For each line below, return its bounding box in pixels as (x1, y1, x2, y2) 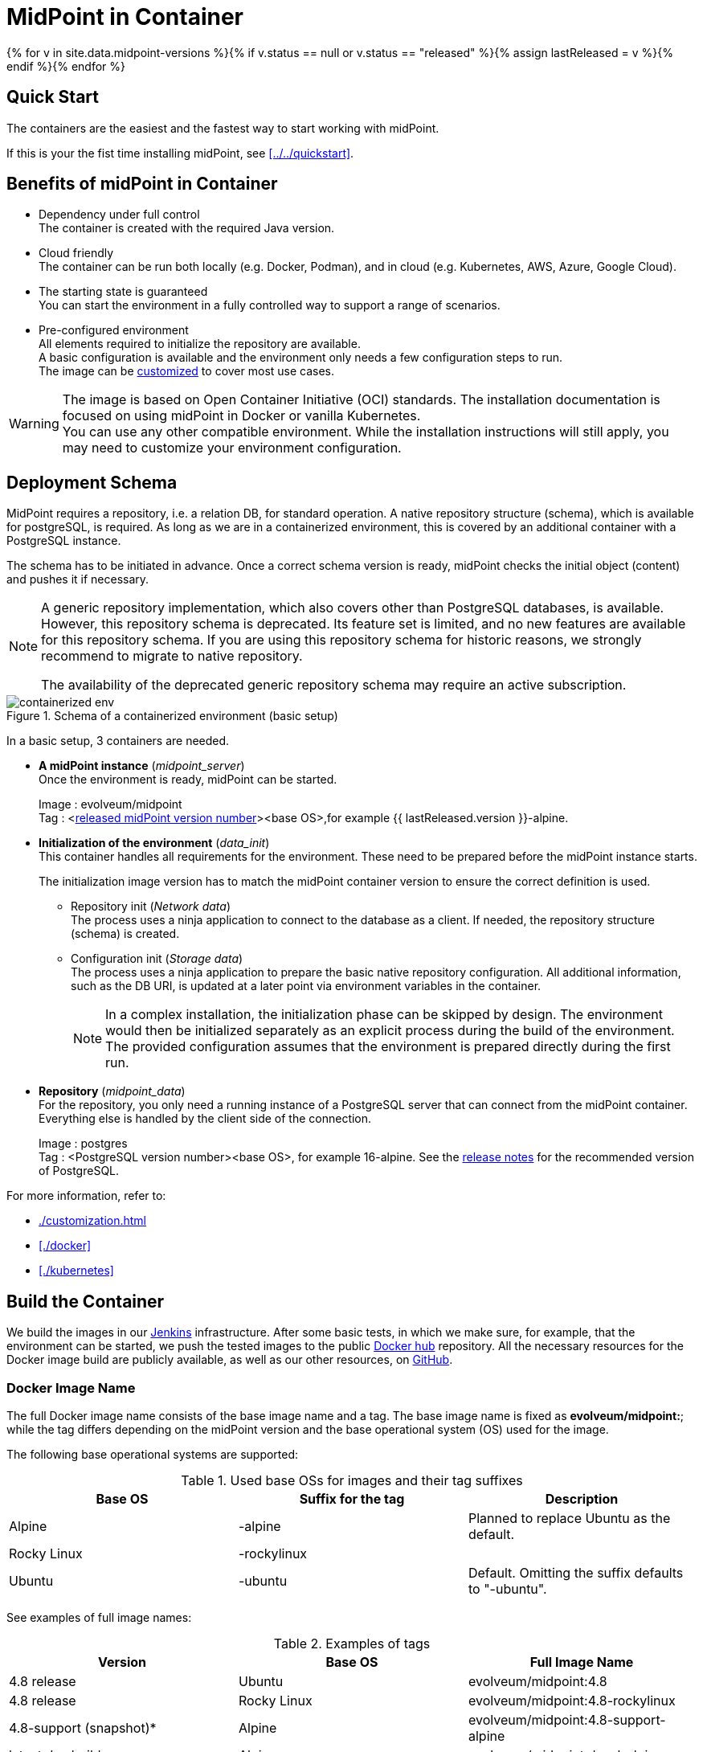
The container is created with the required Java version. (39, 221, 335, 235)
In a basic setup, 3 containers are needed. (6, 734, 230, 748)
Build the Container (6, 1291, 165, 1312)
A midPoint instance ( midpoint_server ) (39, 759, 245, 773)
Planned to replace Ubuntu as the (468, 1509, 671, 1526)
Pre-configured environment (39, 323, 189, 338)
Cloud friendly (39, 246, 114, 260)
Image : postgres (39, 1136, 128, 1151)
